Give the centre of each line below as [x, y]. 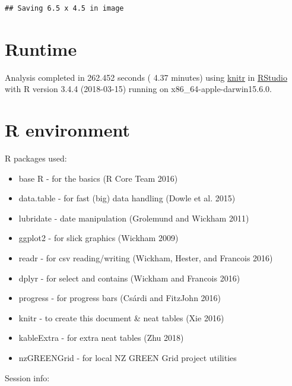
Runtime [41, 48]
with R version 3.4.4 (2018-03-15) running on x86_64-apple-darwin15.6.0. [138, 89]
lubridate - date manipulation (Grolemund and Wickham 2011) [134, 218]
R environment [67, 130]
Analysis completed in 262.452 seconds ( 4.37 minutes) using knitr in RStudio [146, 77]
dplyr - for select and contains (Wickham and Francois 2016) [129, 278]
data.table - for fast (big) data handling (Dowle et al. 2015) [127, 198]
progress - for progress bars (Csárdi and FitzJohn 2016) [120, 298]
